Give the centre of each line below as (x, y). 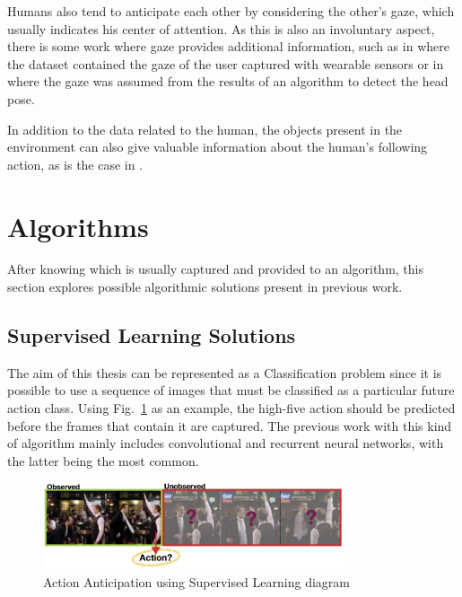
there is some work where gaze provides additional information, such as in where (228, 46)
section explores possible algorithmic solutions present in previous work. (205, 287)
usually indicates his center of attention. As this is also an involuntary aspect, (221, 28)
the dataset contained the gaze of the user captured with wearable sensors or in (226, 63)
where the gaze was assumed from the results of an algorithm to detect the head (228, 81)
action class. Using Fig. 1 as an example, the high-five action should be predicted (231, 408)
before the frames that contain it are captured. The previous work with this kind (230, 425)
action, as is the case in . (75, 164)
